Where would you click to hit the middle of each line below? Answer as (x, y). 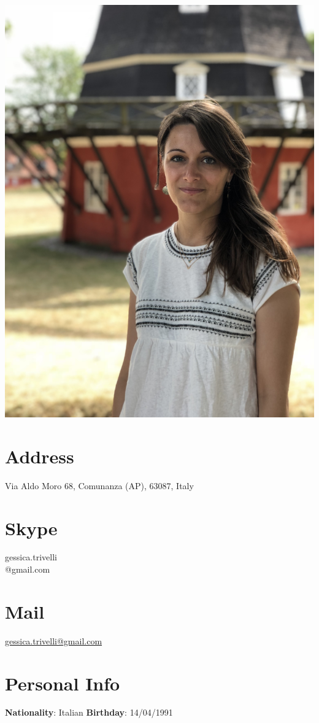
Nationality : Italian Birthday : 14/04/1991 (89, 712)
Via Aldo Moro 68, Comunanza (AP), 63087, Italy (99, 485)
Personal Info (63, 683)
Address (40, 456)
